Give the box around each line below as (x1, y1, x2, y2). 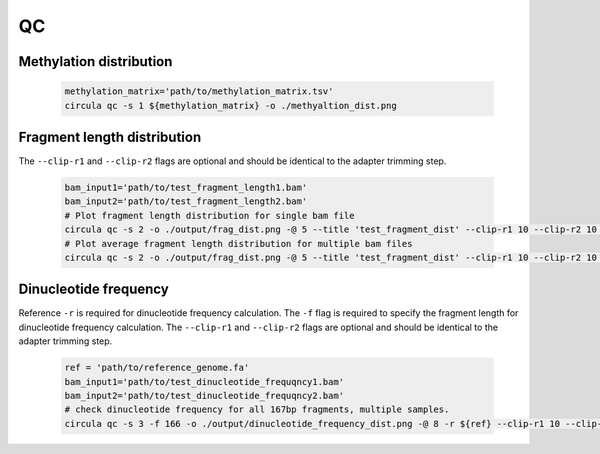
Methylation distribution (18, 53, 173, 70)
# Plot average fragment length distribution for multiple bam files (64, 238, 413, 249)
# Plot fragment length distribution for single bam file (64, 210, 355, 221)
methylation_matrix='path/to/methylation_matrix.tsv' (64, 86, 334, 97)
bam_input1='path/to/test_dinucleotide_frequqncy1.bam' (64, 376, 345, 387)
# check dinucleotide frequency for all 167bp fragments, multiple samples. (64, 404, 450, 415)
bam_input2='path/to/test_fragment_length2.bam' (64, 196, 308, 207)
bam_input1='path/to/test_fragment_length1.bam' (64, 182, 308, 194)
